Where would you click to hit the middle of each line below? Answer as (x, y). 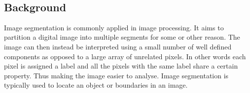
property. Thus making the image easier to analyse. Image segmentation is (116, 75)
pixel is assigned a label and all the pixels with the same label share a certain (121, 66)
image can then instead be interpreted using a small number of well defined (118, 46)
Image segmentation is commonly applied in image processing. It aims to (114, 27)
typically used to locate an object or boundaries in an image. (96, 85)
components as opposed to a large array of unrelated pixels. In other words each (125, 56)
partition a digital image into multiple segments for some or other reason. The (122, 37)
